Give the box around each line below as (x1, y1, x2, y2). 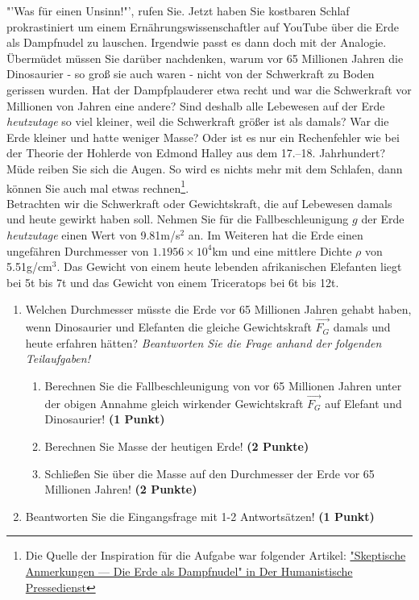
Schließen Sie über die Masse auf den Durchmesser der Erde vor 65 (44, 465, 375, 481)
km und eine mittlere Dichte (212, 242, 352, 259)
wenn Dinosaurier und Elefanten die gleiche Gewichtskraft (25, 319, 312, 335)
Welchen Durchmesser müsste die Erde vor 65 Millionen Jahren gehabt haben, (25, 301, 412, 318)
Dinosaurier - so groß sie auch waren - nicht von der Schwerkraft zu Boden (6, 65, 375, 82)
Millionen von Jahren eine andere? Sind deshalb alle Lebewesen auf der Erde (6, 97, 385, 114)
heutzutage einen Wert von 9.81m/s (6, 226, 180, 243)
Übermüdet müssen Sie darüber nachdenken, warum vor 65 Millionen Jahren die (6, 49, 404, 66)
